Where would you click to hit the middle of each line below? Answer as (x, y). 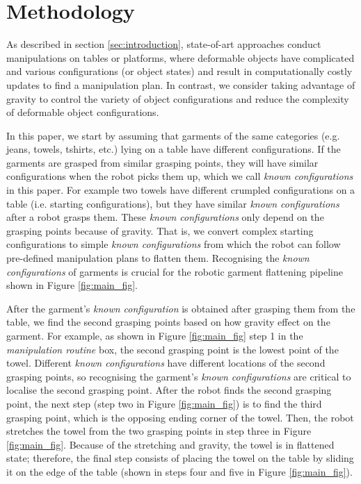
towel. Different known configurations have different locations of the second (166, 363)
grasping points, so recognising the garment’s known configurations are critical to (179, 376)
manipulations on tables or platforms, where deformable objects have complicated (180, 57)
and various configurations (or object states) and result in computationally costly (179, 71)
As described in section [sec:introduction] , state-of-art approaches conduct (164, 44)
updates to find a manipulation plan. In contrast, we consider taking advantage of (181, 84)
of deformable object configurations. (83, 112)
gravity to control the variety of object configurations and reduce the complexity (178, 98)
